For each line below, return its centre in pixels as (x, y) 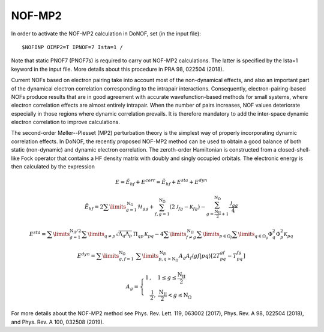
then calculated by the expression (53, 167)
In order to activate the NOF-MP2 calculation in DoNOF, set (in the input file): (106, 34)
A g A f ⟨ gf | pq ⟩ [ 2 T (199, 256)
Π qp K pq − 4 (148, 235)
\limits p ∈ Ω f (217, 235)
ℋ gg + (145, 208)
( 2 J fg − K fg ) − (187, 208)
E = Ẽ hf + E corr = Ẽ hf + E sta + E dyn (161, 182)
